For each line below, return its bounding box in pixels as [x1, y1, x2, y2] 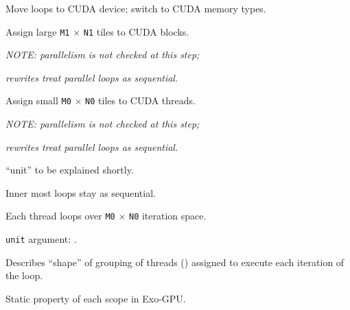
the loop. [5, 268, 43, 283]
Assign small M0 [5, 93, 71, 108]
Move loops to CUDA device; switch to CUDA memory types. [5, 1, 266, 15]
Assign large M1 [5, 24, 70, 38]
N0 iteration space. [128, 208, 207, 223]
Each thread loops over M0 [5, 208, 115, 223]
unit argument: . [5, 232, 77, 246]
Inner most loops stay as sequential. [5, 185, 156, 200]
